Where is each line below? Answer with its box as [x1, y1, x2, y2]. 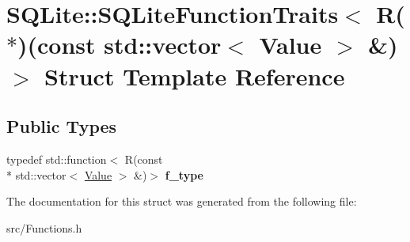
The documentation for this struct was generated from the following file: [6, 193, 357, 210]
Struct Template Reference [44, 59, 345, 92]
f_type [165, 166, 203, 183]
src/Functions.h [6, 219, 82, 236]
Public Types [6, 114, 117, 138]
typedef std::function [6, 150, 107, 167]
